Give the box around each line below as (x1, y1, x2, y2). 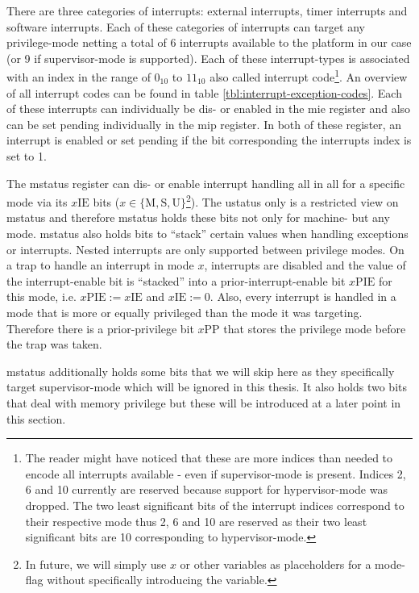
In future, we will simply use (25, 555, 167, 572)
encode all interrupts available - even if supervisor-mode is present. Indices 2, (25, 465, 406, 482)
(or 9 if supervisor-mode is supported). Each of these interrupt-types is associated (6, 49, 410, 66)
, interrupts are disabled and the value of (204, 257, 406, 274)
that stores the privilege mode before (223, 319, 406, 336)
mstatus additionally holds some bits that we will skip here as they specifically (6, 362, 395, 379)
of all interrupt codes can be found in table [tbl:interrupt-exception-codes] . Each (6, 84, 402, 101)
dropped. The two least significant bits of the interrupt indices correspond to (25, 496, 404, 513)
